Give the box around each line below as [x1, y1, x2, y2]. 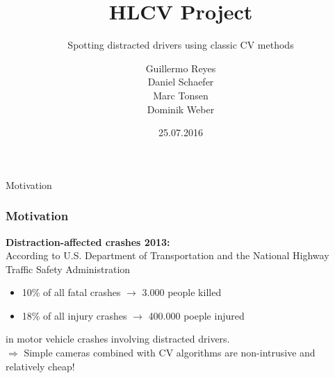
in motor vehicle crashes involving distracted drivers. [6, 331, 230, 346]
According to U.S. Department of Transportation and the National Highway [6, 248, 329, 263]
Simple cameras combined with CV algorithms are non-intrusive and [24, 345, 316, 360]
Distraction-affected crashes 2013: [6, 234, 170, 249]
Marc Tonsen [153, 88, 209, 102]
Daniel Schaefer [147, 74, 214, 89]
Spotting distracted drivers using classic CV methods [67, 38, 294, 52]
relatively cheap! [6, 359, 75, 373]
